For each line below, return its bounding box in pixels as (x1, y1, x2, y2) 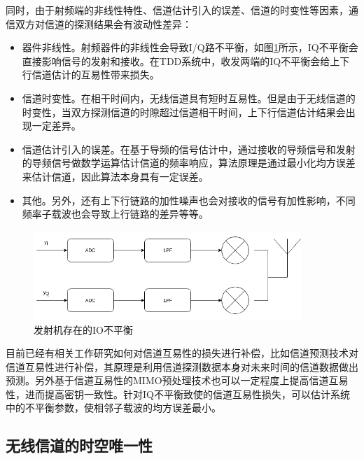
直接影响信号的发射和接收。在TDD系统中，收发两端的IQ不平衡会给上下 (22, 53, 350, 68)
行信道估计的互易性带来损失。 (22, 67, 160, 82)
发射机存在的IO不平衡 (34, 322, 133, 337)
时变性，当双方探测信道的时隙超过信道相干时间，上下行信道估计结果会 (22, 104, 346, 119)
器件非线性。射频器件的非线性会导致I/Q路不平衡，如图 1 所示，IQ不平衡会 (22, 40, 358, 55)
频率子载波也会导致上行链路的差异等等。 (22, 206, 209, 221)
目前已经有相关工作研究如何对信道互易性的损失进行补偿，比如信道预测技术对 (6, 346, 358, 360)
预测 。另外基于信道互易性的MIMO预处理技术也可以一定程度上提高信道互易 (6, 373, 349, 388)
